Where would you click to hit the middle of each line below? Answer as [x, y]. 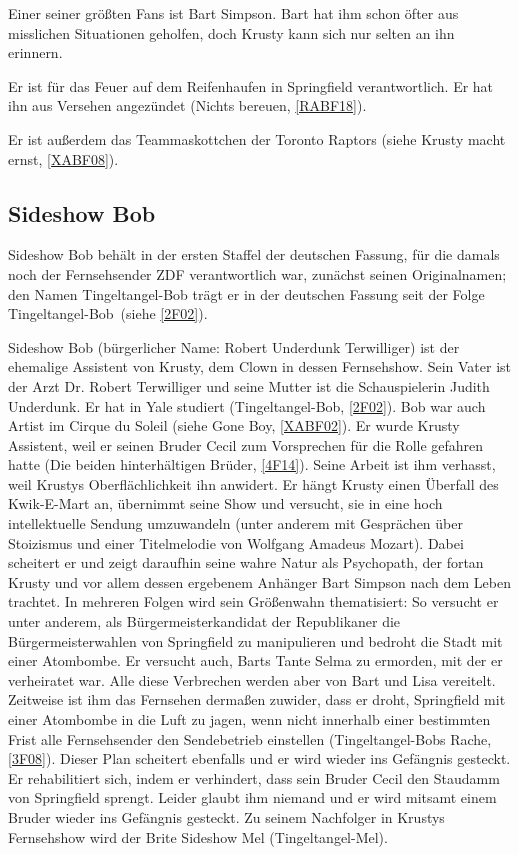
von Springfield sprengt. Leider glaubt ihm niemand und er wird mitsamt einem [252, 797]
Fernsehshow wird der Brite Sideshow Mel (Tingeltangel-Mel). [198, 836]
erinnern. [35, 52]
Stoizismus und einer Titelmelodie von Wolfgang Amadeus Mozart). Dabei [236, 542]
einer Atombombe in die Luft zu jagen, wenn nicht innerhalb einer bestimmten [249, 719]
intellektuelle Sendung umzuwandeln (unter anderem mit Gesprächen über [235, 523]
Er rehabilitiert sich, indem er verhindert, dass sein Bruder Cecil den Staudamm [254, 777]
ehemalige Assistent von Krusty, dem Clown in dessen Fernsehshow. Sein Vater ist [260, 366]
